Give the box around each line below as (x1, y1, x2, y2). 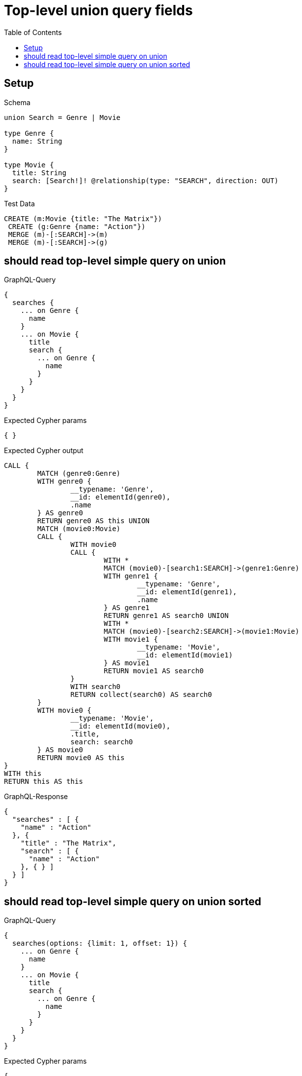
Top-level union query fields (4, 2, 193, 19)
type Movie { (4, 160, 54, 169)
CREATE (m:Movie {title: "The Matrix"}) (4, 214, 162, 223)
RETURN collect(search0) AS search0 (70, 691, 212, 699)
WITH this (4, 769, 41, 778)
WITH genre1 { (104, 572, 158, 580)
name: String (12, 137, 63, 145)
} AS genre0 (37, 509, 83, 517)
